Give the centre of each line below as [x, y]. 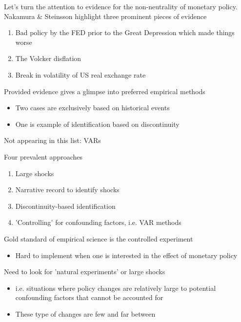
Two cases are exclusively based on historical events [92, 108]
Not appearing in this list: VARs [52, 140]
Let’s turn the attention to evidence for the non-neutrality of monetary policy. [121, 6]
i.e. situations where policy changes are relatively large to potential [116, 288]
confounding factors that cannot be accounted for [89, 297]
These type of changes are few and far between [85, 313]
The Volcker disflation [48, 58]
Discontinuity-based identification [65, 206]
